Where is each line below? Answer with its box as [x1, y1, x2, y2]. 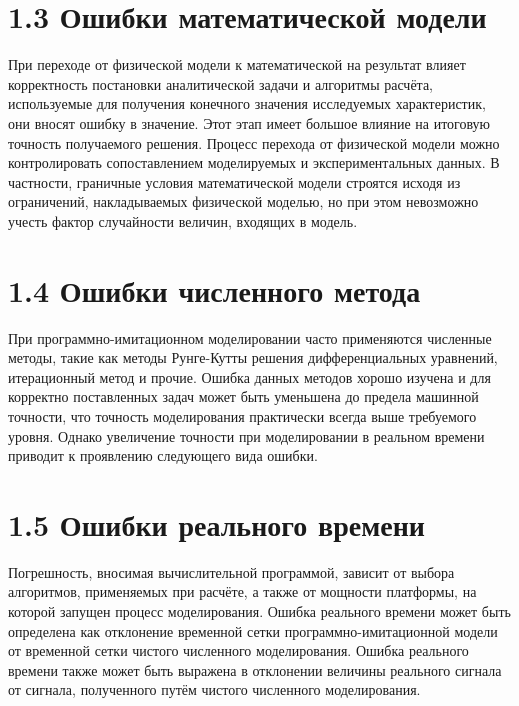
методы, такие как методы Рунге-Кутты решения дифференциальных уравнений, [8, 347, 498, 368]
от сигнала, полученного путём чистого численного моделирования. [8, 679, 421, 700]
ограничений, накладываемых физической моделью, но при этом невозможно [8, 191, 479, 212]
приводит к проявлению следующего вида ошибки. [8, 445, 318, 466]
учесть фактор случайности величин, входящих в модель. [8, 210, 358, 231]
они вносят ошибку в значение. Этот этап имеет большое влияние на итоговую [8, 112, 491, 133]
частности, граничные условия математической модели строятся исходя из [8, 171, 461, 192]
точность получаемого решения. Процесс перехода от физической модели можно [8, 132, 500, 153]
